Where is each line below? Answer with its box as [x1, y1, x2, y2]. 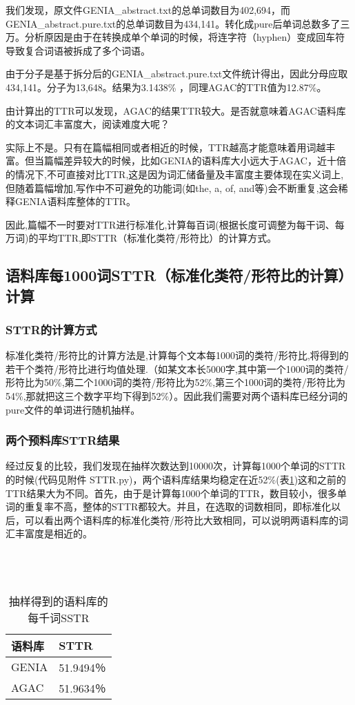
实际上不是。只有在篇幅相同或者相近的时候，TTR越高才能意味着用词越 [6, 139, 326, 154]
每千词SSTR [28, 609, 90, 626]
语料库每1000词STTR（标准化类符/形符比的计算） [6, 264, 353, 286]
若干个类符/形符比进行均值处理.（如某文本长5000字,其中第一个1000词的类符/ [6, 361, 349, 376]
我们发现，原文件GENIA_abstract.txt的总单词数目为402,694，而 [6, 3, 291, 17]
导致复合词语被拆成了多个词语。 [6, 43, 150, 57]
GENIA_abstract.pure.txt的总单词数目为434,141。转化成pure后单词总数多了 [6, 16, 341, 30]
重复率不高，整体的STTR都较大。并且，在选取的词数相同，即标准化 [24, 499, 332, 514]
